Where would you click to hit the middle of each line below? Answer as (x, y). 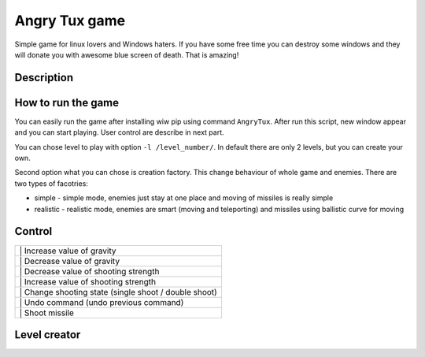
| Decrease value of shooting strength (89, 271)
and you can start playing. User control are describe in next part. (119, 132)
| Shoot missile (47, 313)
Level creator (48, 335)
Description (44, 78)
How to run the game (67, 102)
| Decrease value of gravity (70, 261)
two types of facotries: (51, 183)
